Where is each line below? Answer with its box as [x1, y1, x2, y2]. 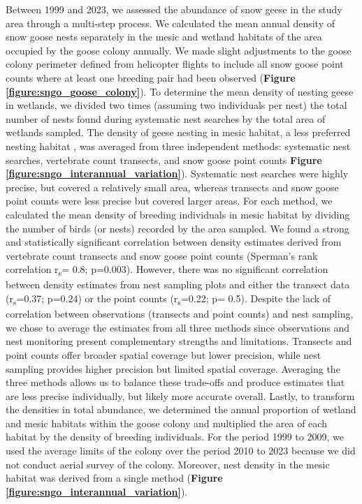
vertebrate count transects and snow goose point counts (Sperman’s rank [6, 248, 318, 262]
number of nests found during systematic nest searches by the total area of [6, 111, 326, 126]
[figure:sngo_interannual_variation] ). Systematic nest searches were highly [6, 166, 349, 181]
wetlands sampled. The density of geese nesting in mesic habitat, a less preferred [6, 125, 351, 140]
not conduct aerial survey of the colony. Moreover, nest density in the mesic [6, 457, 330, 471]
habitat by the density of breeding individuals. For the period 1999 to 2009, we [6, 429, 344, 444]
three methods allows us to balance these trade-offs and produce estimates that [6, 375, 345, 390]
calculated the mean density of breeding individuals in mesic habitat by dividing [6, 207, 350, 221]
